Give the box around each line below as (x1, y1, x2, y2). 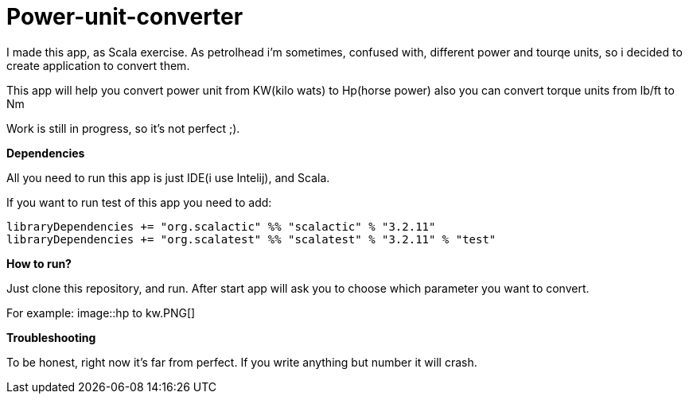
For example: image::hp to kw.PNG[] (6, 305, 196, 320)
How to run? (6, 256, 72, 270)
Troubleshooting (6, 330, 96, 344)
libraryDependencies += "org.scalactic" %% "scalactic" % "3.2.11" (6, 219, 436, 233)
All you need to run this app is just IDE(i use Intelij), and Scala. (6, 170, 330, 184)
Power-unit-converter (6, 3, 243, 30)
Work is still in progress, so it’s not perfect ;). (6, 121, 240, 135)
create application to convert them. (6, 58, 190, 72)
